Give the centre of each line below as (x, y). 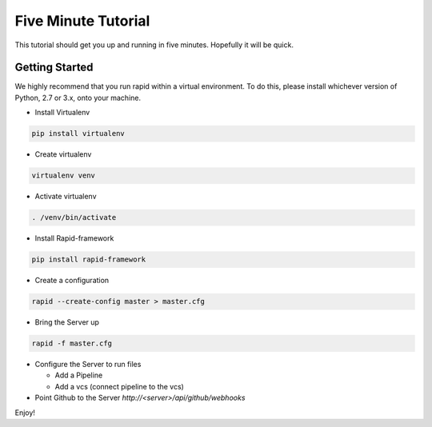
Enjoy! (25, 413)
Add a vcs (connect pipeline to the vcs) (119, 386)
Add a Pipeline (79, 375)
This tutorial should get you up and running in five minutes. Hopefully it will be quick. (154, 45)
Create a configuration (72, 281)
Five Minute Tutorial (82, 21)
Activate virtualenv (66, 197)
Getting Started (54, 68)
